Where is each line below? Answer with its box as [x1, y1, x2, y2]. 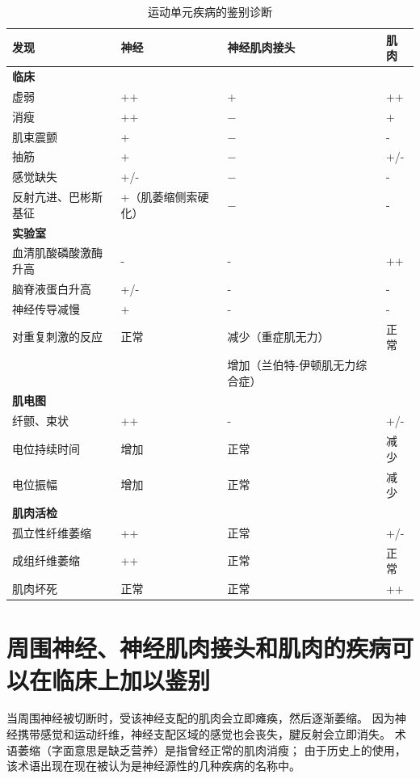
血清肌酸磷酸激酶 [12, 244, 103, 261]
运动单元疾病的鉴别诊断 [148, 3, 272, 19]
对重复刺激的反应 [12, 328, 103, 345]
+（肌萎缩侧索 [120, 188, 198, 205]
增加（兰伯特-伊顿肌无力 [227, 356, 356, 373]
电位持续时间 [12, 440, 80, 457]
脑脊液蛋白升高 [12, 280, 91, 297]
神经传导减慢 [12, 300, 80, 317]
